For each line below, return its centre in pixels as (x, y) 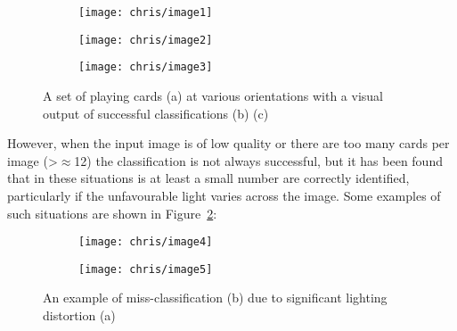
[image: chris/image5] (146, 269)
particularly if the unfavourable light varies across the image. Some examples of (224, 195)
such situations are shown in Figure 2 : (112, 213)
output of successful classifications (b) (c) (156, 113)
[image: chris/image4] (146, 242)
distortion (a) (79, 315)
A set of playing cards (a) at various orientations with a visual (213, 95)
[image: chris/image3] (146, 67)
